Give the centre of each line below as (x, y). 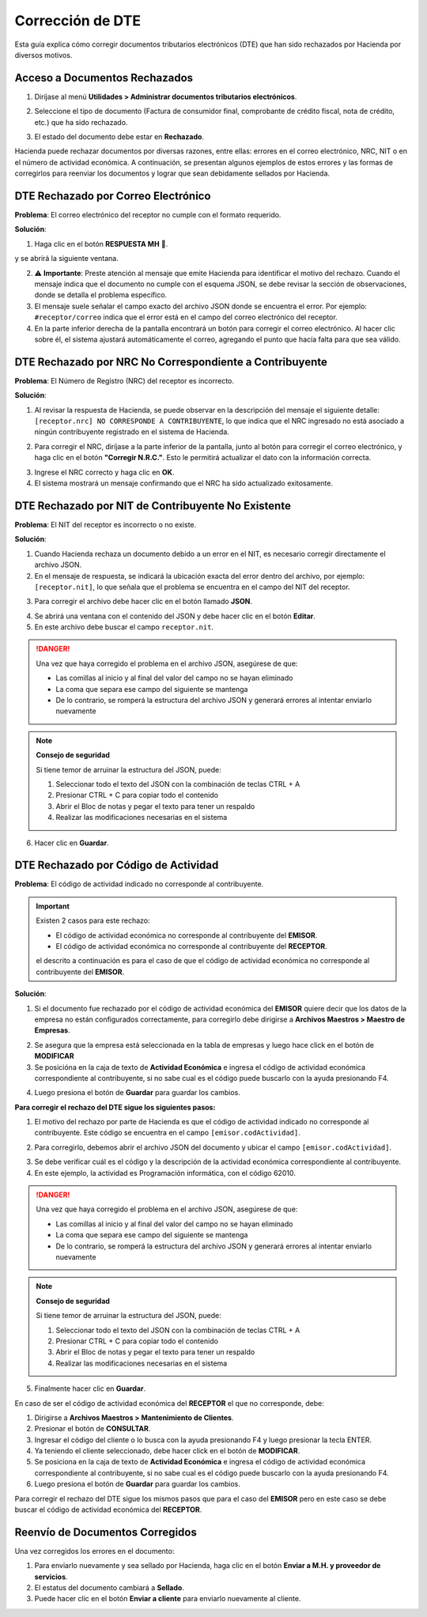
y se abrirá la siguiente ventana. (66, 259)
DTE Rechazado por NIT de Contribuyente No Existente (153, 506)
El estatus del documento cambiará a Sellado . (110, 1588)
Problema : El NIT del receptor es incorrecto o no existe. (106, 524)
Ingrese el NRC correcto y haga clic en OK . (104, 472)
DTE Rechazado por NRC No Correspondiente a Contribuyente (171, 362)
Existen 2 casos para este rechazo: (93, 920)
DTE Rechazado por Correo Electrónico (113, 196)
